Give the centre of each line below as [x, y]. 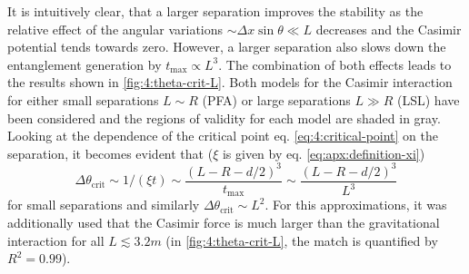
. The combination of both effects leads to [335, 64]
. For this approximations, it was [356, 205]
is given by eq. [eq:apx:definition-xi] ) [324, 153]
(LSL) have [429, 99]
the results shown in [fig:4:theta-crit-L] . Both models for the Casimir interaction [230, 82]
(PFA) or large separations [276, 99]
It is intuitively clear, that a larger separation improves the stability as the [215, 11]
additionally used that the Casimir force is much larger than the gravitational [224, 222]
